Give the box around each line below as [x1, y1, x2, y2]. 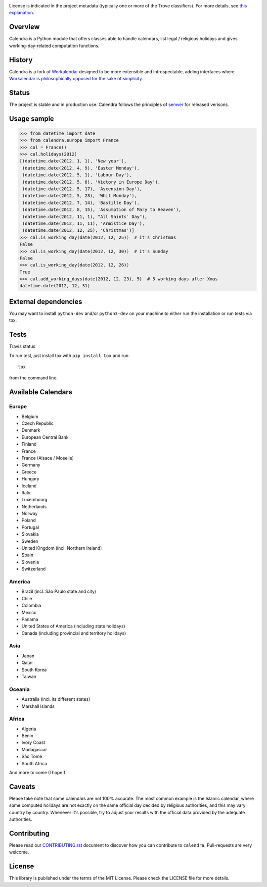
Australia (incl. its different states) [21, 696, 90, 702]
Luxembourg [21, 497, 47, 503]
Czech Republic [21, 420, 54, 426]
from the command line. [9, 375, 58, 381]
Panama [21, 616, 39, 622]
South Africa [21, 760, 47, 766]
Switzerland [21, 566, 46, 572]
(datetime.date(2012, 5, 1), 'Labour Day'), [22, 172, 132, 178]
